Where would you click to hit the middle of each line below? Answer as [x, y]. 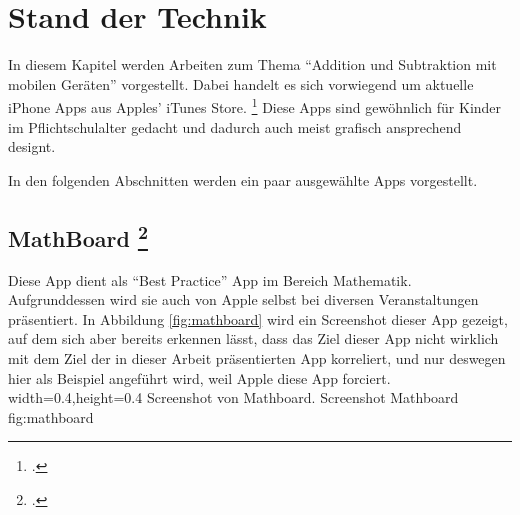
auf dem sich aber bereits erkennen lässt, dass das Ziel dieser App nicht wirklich [253, 338]
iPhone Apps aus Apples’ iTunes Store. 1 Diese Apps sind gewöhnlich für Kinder [255, 105]
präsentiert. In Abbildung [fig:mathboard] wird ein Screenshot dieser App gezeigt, [258, 318]
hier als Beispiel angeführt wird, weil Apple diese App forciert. [199, 377]
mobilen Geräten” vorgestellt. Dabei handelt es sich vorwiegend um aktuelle [241, 83]
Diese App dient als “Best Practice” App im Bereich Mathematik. [210, 279]
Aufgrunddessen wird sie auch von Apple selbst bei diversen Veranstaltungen [243, 299]
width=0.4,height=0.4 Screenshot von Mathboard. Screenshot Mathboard [233, 397]
